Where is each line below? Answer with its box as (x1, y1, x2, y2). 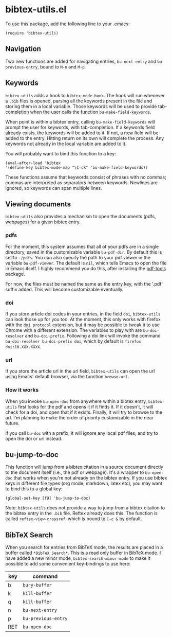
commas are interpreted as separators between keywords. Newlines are (5, 179, 158, 186)
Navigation (5, 45, 41, 54)
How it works (5, 386, 39, 394)
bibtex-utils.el (5, 4, 67, 15)
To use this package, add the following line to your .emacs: (5, 21, 130, 27)
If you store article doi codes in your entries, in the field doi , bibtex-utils (5, 310, 161, 317)
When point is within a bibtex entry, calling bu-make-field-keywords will (5, 118, 155, 125)
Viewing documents (5, 200, 71, 208)
